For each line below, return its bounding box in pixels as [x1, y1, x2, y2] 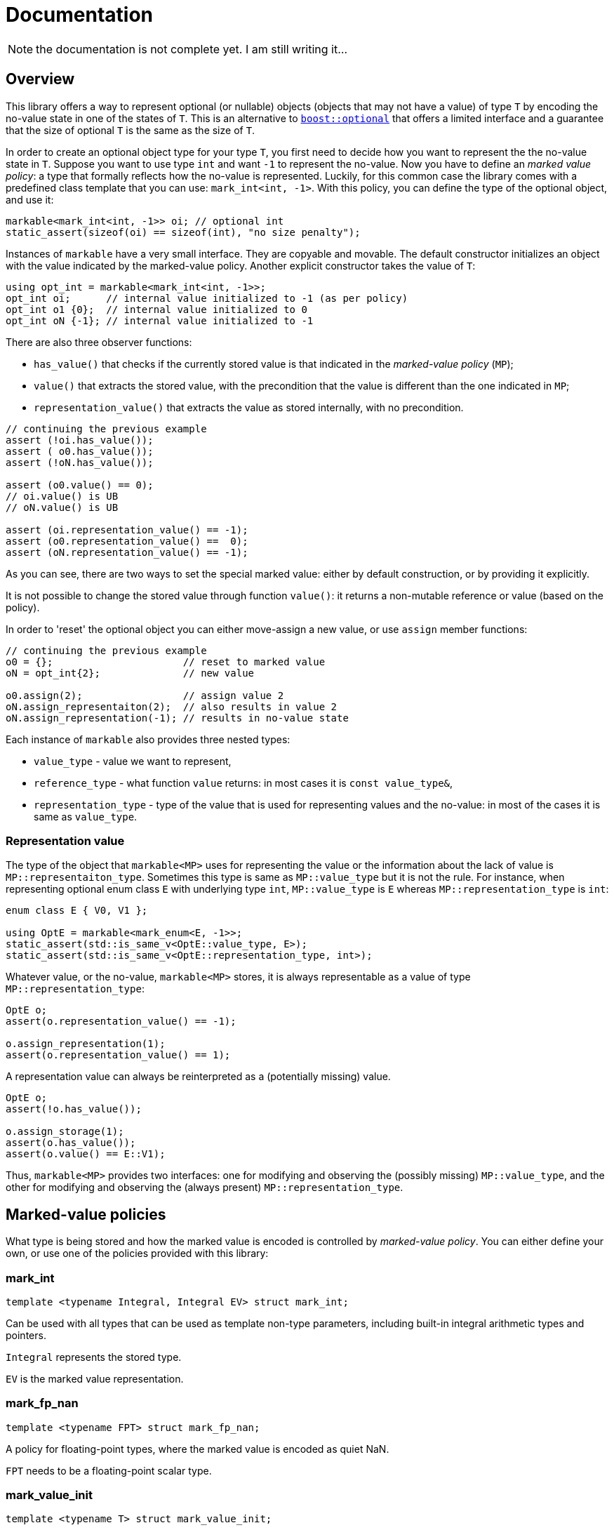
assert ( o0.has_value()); [6, 445, 154, 457]
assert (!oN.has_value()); [6, 456, 154, 468]
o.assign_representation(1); [6, 1038, 166, 1050]
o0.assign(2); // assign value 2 [6, 689, 284, 701]
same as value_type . [34, 810, 138, 823]
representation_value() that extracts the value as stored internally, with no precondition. [34, 401, 464, 413]
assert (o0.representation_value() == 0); [6, 535, 248, 547]
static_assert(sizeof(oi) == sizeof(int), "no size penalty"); [6, 226, 361, 238]
